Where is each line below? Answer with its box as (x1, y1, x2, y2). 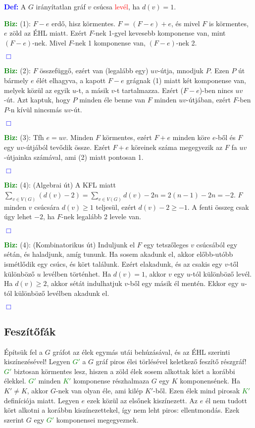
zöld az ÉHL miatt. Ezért (9, 28, 87, 38)
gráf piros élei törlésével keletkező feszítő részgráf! (96, 356, 247, 367)
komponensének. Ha (180, 376, 241, 386)
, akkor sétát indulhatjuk (47, 278, 122, 288)
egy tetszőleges (144, 239, 189, 249)
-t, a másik (76, 85, 109, 95)
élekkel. (4, 376, 26, 386)
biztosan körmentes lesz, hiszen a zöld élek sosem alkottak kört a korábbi (14, 366, 235, 376)
